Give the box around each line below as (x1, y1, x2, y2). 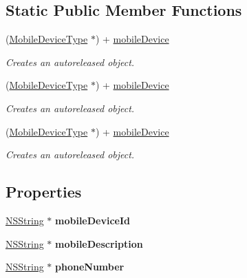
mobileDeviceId (55, 213, 131, 227)
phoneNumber (55, 259, 125, 274)
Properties (6, 181, 82, 202)
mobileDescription (55, 236, 143, 250)
